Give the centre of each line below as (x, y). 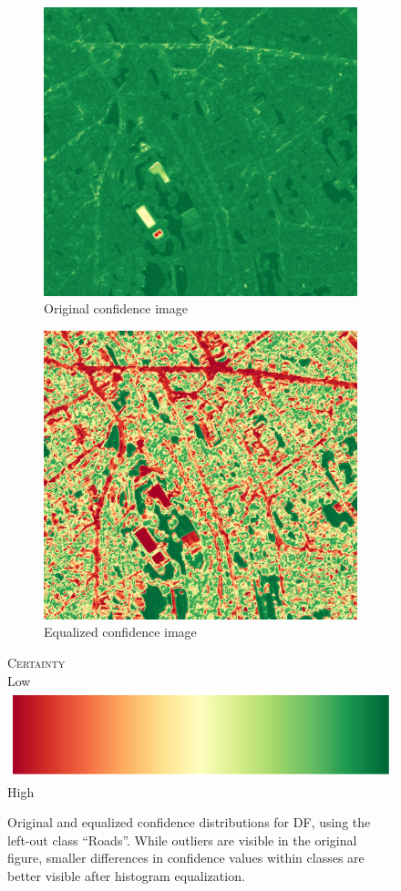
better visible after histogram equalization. (126, 875)
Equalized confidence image (120, 632)
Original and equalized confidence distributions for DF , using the (189, 822)
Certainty (36, 662)
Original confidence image (116, 308)
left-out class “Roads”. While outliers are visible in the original (182, 840)
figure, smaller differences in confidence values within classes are (186, 858)
